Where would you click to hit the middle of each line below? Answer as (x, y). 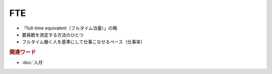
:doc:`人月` (33, 62)
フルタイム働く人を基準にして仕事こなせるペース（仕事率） (84, 42)
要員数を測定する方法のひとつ (53, 34)
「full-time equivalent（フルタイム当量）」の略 (70, 28)
